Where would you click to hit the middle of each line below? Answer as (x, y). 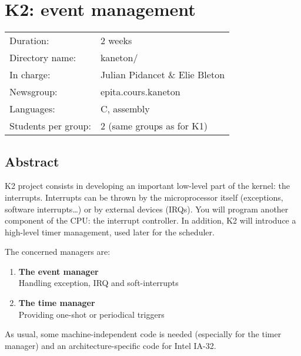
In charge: (30, 75)
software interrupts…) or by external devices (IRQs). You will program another (147, 209)
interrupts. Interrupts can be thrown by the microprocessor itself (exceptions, (144, 197)
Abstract (32, 161)
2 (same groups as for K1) (154, 126)
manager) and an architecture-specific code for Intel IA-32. (111, 345)
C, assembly (125, 109)
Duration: (29, 41)
